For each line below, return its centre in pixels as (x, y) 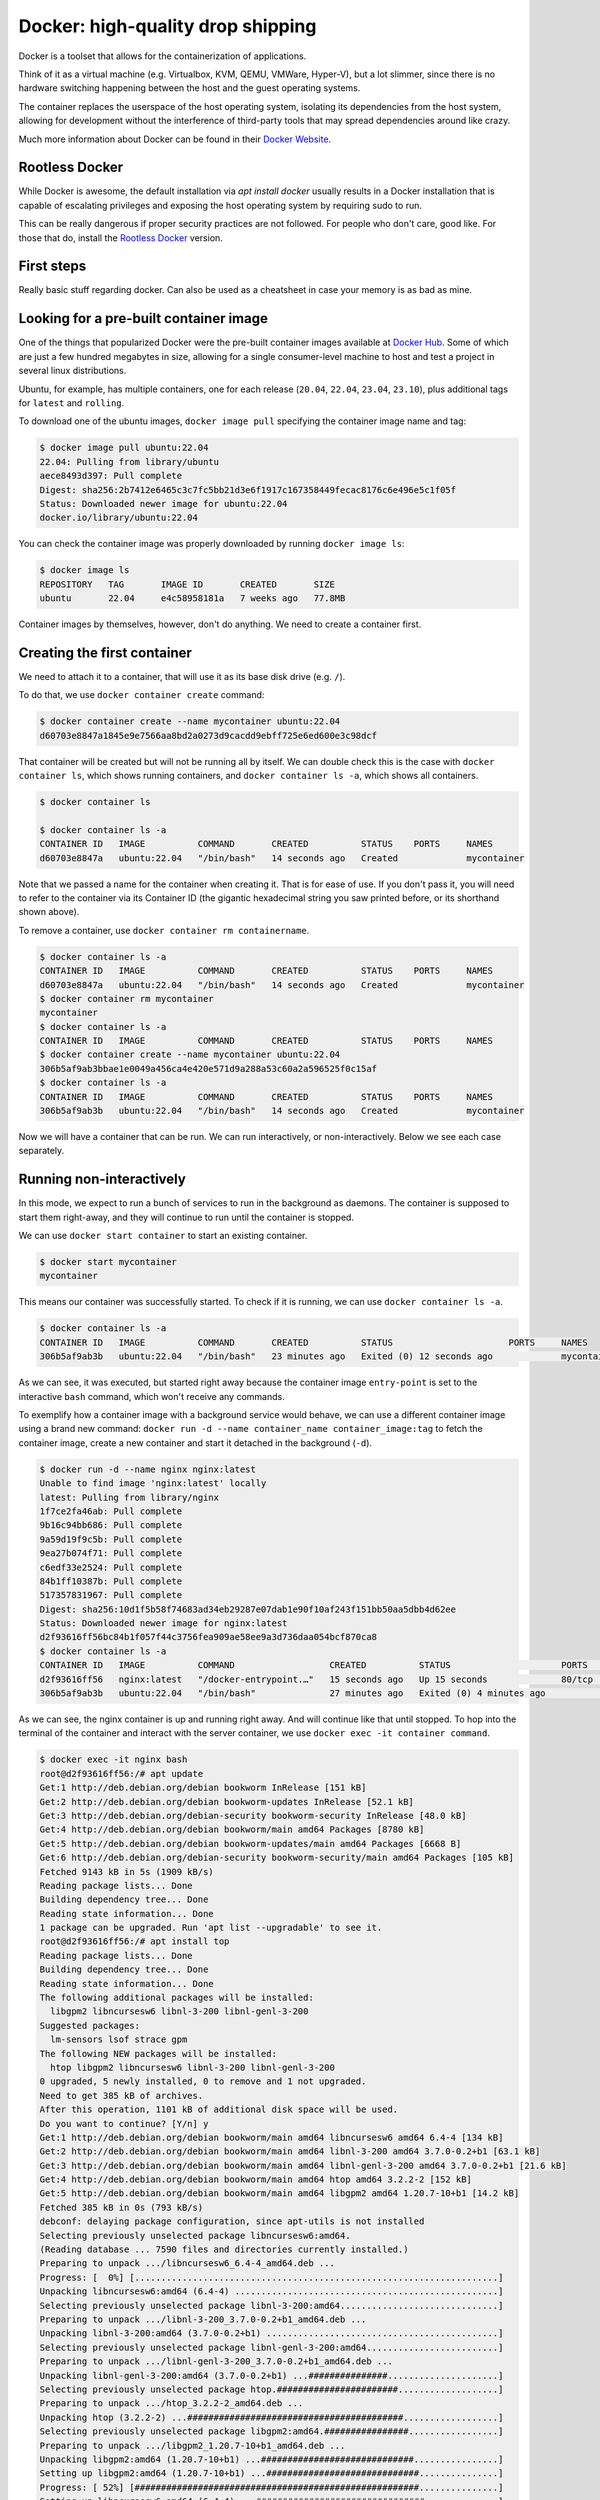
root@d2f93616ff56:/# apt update (121, 1773)
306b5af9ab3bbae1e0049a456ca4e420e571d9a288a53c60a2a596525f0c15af (208, 1068)
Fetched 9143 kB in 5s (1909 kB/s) (126, 1871)
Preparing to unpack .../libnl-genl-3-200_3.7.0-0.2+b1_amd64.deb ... (216, 2361)
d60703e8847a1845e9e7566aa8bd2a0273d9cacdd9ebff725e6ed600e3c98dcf (208, 735)
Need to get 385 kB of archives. (121, 2095)
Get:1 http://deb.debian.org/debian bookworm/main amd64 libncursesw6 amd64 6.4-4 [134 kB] (271, 2137)
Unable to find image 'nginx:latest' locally (153, 1483)
